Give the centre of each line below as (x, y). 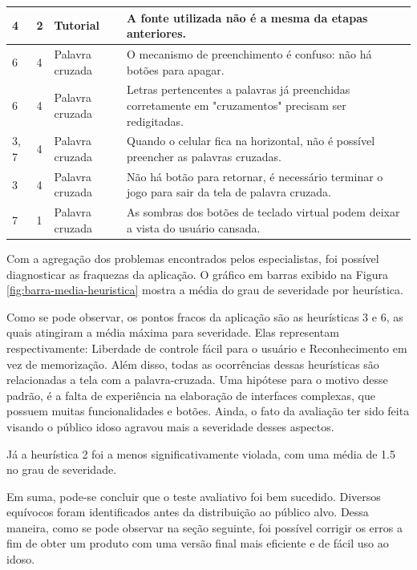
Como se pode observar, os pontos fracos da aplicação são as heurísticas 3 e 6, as (205, 316)
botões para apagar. (176, 69)
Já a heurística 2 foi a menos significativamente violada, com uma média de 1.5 (201, 453)
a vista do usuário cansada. (194, 227)
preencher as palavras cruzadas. (204, 156)
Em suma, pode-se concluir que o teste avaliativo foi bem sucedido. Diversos (194, 496)
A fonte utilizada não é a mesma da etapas (247, 17)
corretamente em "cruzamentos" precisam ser (237, 105)
